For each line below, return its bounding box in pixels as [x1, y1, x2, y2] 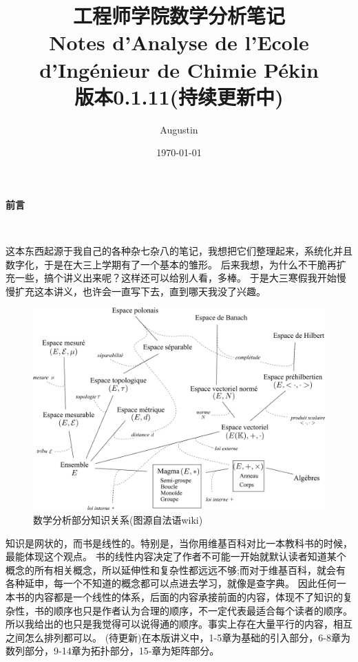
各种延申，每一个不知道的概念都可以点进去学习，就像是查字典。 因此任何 [6, 576, 337, 590]
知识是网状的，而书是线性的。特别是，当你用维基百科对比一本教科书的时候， [6, 535, 352, 550]
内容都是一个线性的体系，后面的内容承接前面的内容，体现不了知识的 [34, 589, 343, 604]
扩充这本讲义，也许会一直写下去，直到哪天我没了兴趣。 [14, 284, 266, 298]
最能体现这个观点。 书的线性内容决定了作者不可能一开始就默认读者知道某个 [6, 549, 346, 564]
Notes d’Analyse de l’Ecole [49, 28, 309, 56]
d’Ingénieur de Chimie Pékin [39, 55, 319, 83]
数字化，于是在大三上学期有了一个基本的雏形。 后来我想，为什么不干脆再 [6, 257, 337, 271]
